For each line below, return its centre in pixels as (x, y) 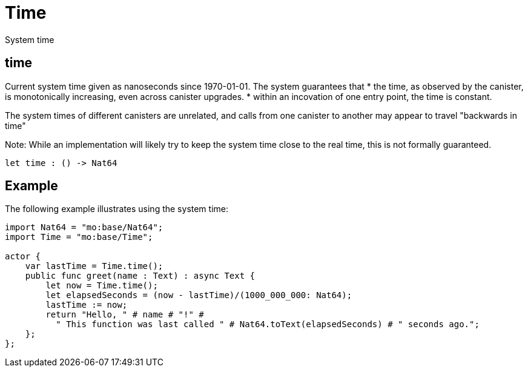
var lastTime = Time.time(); (94, 266)
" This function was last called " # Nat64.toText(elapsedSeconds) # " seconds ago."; (268, 324)
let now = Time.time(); (102, 286)
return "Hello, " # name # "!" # (125, 315)
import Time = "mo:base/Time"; (79, 237)
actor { (23, 257)
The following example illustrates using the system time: (117, 209)
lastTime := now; (87, 305)
